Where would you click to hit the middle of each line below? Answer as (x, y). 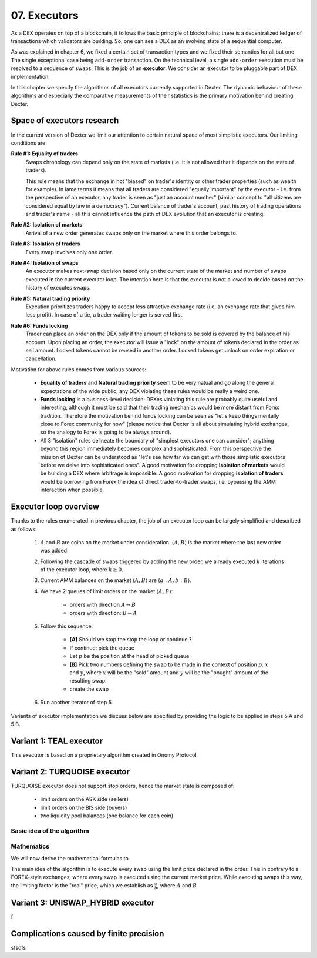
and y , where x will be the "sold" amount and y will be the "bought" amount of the (169, 672)
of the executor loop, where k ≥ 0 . (82, 570)
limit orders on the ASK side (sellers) (85, 799)
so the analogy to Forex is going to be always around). (106, 432)
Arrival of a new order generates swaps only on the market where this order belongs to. (131, 233)
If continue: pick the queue (102, 648)
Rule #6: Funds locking (39, 325)
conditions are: (29, 143)
